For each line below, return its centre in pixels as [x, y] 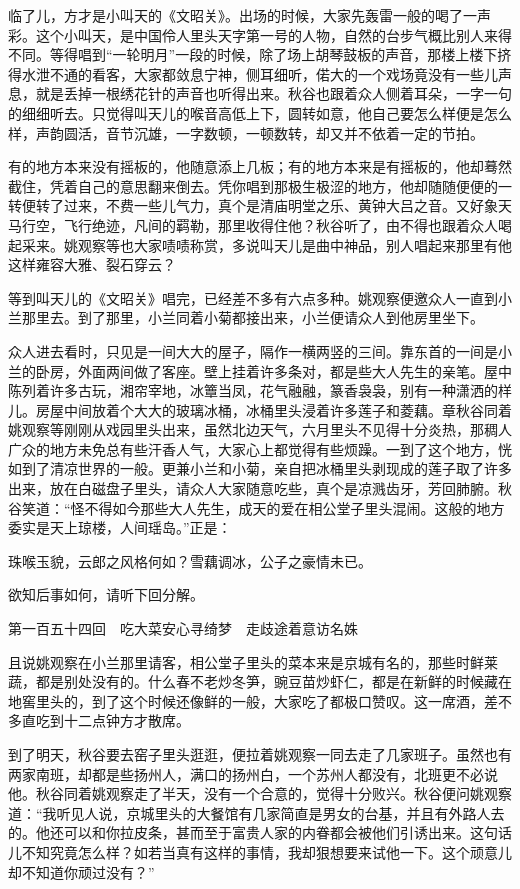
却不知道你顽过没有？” [81, 871]
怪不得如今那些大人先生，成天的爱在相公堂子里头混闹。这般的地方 [287, 507]
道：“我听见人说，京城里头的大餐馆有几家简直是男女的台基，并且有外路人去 [256, 812]
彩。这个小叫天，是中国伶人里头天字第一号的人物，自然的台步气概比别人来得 [260, 34]
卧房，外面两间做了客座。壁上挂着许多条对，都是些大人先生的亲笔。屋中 [273, 370]
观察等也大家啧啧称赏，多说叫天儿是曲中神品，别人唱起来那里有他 [294, 244]
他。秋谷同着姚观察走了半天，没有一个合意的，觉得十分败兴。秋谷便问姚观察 [260, 793]
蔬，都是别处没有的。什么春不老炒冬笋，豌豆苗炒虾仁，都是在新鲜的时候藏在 [260, 681]
